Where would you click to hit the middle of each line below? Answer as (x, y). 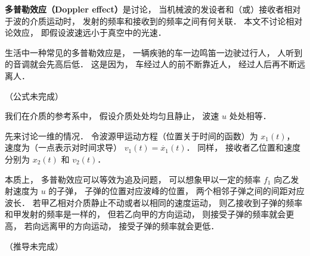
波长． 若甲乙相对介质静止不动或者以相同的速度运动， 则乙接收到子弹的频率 (154, 202)
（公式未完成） (34, 96)
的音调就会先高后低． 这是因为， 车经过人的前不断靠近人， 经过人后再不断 (151, 64)
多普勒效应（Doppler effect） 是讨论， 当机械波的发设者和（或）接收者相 (149, 9)
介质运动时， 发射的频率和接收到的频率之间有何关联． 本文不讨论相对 (166, 21)
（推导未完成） (34, 246)
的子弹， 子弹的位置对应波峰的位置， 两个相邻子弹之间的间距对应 (176, 191)
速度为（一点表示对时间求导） (63, 147)
